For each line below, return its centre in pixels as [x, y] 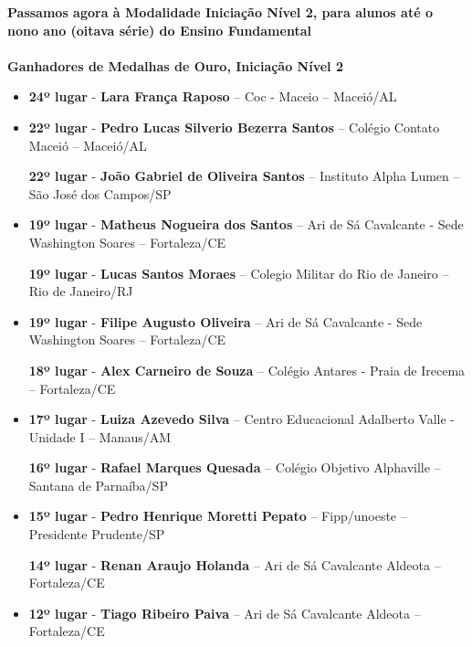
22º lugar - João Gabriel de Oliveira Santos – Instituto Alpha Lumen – [244, 176]
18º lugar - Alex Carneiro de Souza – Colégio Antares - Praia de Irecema [247, 370]
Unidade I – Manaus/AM [100, 436]
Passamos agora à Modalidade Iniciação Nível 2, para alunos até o [220, 12]
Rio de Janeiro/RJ [81, 291]
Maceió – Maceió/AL [88, 145]
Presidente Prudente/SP [97, 534]
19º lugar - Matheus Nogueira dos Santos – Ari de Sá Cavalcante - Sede [246, 224]
